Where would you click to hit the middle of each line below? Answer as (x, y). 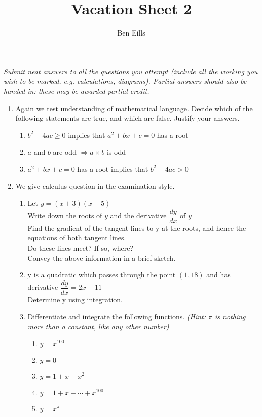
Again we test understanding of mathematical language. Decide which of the (134, 108)
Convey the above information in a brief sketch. (102, 257)
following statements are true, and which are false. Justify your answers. (127, 118)
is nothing (230, 316)
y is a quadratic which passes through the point (102, 275)
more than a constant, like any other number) (98, 326)
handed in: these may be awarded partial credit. (77, 91)
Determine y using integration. (75, 299)
